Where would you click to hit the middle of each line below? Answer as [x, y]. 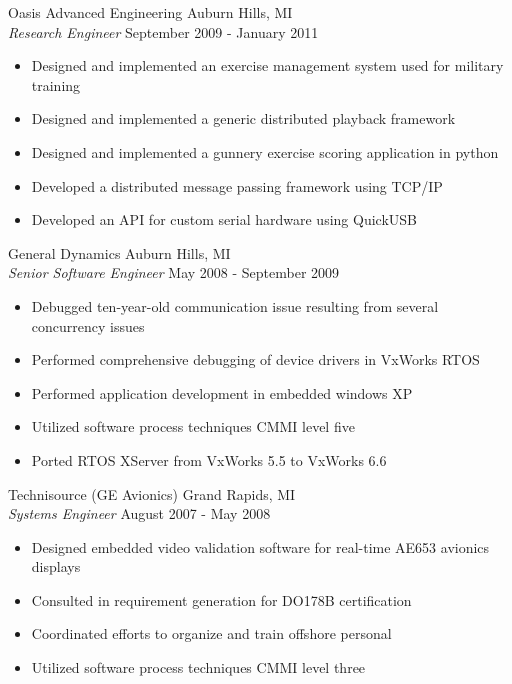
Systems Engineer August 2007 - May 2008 [139, 513]
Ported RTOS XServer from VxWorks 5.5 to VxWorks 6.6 [209, 459]
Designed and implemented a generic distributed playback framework [243, 118]
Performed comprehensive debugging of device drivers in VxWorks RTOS [255, 359]
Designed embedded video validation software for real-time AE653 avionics [260, 546]
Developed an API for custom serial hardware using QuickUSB [224, 219]
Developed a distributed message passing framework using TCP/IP [237, 185]
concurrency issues [88, 325]
